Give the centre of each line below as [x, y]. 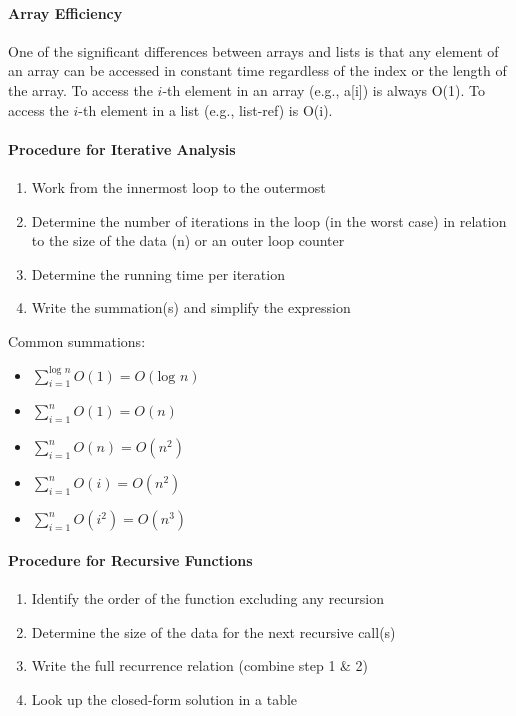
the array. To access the [80, 89]
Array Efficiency [65, 12]
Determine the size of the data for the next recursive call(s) [213, 631]
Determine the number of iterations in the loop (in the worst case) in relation [269, 220]
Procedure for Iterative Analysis [122, 148]
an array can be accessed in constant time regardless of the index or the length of [257, 70]
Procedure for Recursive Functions [130, 559]
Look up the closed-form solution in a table [164, 698]
